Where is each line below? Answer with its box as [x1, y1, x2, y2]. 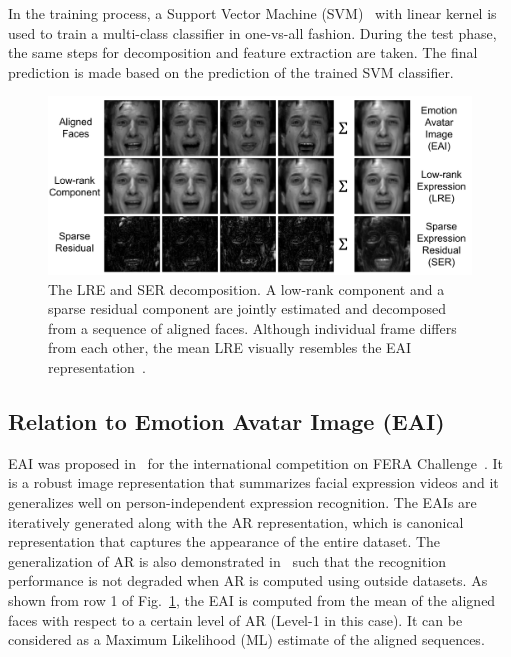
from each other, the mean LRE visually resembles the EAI [48, 337, 412, 358]
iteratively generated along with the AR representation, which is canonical [8, 511, 464, 532]
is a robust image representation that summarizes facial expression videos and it [8, 472, 499, 493]
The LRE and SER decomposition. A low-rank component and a [48, 278, 445, 299]
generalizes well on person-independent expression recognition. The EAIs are [8, 491, 477, 512]
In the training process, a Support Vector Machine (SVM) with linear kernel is [8, 3, 497, 23]
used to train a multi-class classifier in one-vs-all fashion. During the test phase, [8, 22, 497, 43]
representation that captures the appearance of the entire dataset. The [8, 531, 441, 552]
